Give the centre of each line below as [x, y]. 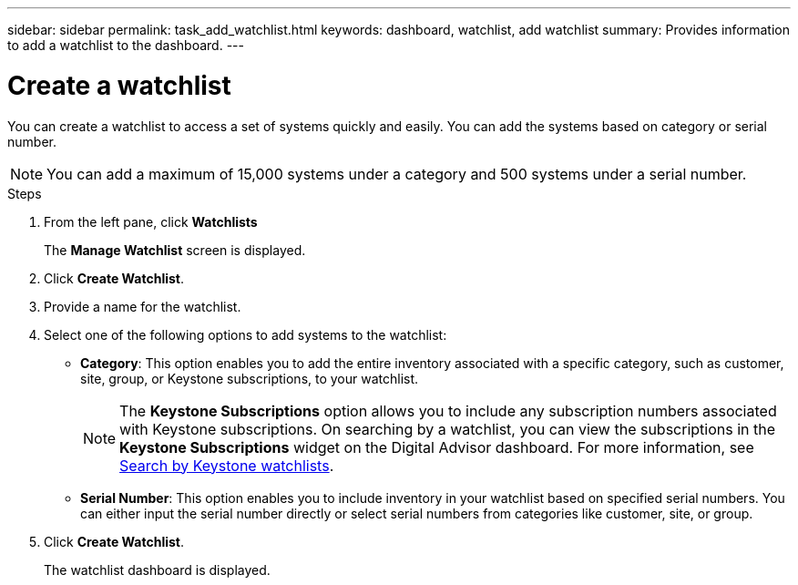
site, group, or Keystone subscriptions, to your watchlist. [250, 378]
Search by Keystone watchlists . [227, 465]
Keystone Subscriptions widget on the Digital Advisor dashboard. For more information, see [437, 447]
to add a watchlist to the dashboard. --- [126, 45]
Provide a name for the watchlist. [143, 306]
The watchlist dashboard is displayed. [157, 570]
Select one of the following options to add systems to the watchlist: [246, 334]
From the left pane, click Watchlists [151, 221]
